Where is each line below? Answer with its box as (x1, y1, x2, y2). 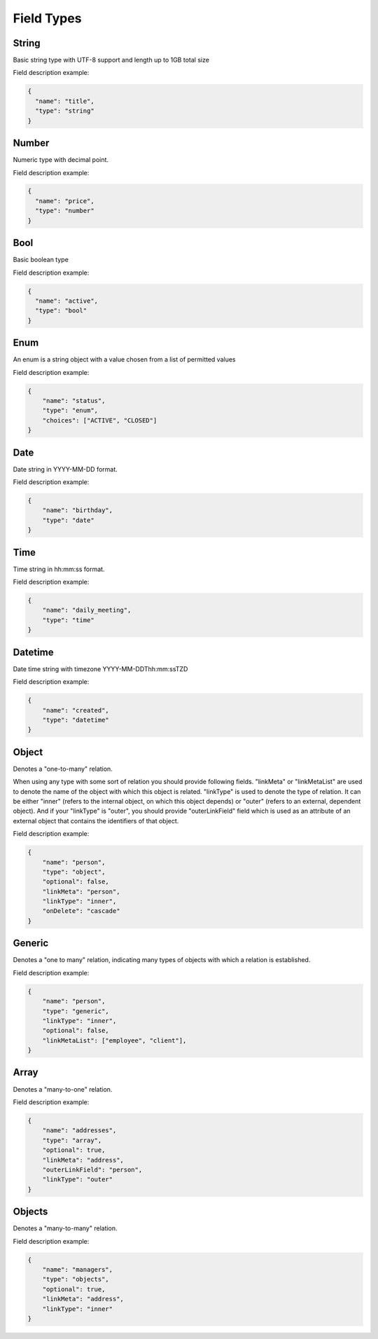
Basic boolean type (13, 256, 69, 264)
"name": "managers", (42, 1265, 113, 1273)
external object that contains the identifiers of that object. (13, 816, 179, 825)
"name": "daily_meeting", (42, 606, 132, 614)
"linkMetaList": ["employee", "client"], (42, 1036, 187, 1044)
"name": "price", (35, 197, 94, 205)
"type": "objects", (42, 1275, 110, 1284)
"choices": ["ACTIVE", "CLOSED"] (42, 416, 157, 424)
